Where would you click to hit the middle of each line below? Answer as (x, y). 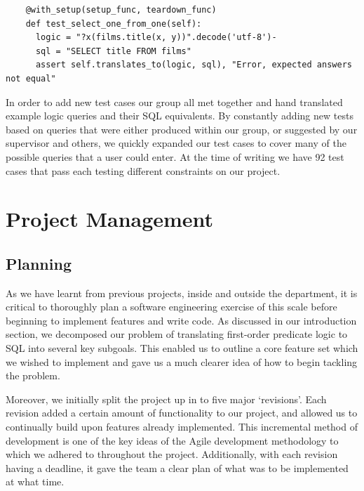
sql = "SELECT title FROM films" (113, 51)
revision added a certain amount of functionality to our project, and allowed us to (182, 413)
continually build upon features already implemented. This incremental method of (182, 427)
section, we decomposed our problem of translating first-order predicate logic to (177, 334)
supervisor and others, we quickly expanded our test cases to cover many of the (176, 143)
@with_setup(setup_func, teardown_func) (121, 10)
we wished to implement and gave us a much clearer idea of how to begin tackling (182, 361)
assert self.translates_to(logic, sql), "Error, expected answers (194, 65)
